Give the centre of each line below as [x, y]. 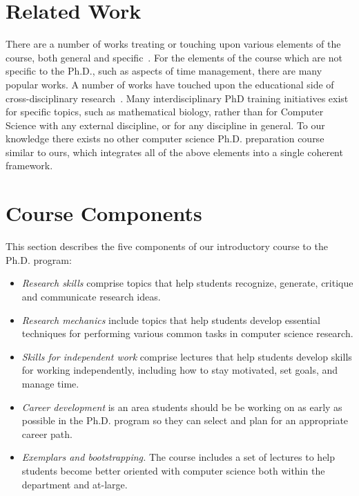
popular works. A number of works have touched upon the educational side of [170, 84]
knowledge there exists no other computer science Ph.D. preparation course [165, 139]
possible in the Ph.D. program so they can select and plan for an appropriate [185, 420]
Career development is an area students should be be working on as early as [182, 407]
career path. [47, 433]
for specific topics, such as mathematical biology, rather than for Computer [165, 112]
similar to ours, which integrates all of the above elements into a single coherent [174, 152]
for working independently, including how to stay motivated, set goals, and [180, 370]
